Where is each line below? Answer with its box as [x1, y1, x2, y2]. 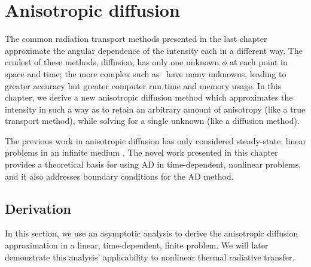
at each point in [229, 56, 288, 68]
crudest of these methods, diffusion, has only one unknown [5, 56, 219, 68]
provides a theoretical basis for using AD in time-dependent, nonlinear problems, [5, 158, 301, 171]
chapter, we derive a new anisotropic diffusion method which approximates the [5, 91, 293, 104]
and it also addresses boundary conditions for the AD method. [5, 169, 234, 182]
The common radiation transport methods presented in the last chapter [5, 32, 267, 45]
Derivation [5, 199, 71, 217]
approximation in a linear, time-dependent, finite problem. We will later [5, 239, 269, 251]
